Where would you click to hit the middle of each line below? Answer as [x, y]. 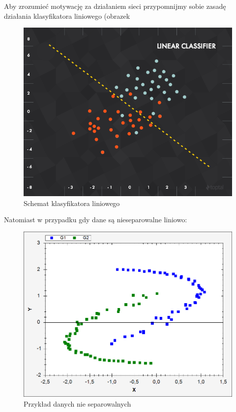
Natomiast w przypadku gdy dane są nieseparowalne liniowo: [96, 220]
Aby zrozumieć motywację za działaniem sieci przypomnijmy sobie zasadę [115, 6]
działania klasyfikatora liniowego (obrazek [67, 16]
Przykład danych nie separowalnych [77, 403]
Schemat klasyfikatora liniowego [72, 203]
